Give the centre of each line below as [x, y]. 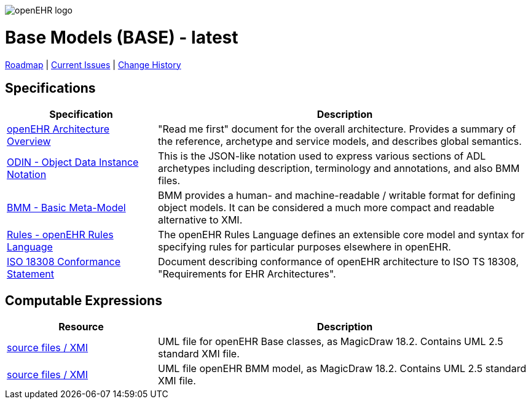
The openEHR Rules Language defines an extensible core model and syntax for [341, 235]
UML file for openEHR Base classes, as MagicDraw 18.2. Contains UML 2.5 [330, 342]
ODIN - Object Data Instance [73, 162]
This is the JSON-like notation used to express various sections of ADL [322, 156]
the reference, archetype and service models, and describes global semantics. [340, 142]
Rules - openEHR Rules [60, 235]
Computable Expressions [84, 300]
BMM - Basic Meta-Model [66, 208]
